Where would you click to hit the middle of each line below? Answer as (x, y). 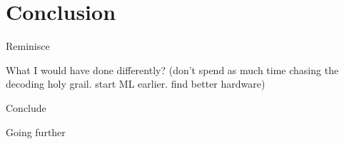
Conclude (26, 107)
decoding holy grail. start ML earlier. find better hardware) (136, 84)
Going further (36, 132)
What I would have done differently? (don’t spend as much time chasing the (172, 70)
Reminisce (28, 46)
